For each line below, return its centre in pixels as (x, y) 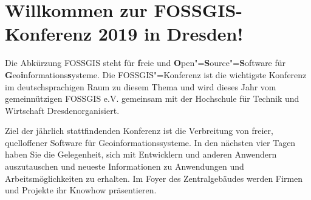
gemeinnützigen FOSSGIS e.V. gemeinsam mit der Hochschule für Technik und (152, 98)
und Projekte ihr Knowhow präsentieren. (81, 190)
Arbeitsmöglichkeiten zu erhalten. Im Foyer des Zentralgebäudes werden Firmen (154, 178)
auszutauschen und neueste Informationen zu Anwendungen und (125, 166)
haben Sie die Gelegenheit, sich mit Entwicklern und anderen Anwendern (141, 154)
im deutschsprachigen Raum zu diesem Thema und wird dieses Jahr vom (141, 86)
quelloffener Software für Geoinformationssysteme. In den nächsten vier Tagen (150, 142)
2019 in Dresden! (171, 34)
